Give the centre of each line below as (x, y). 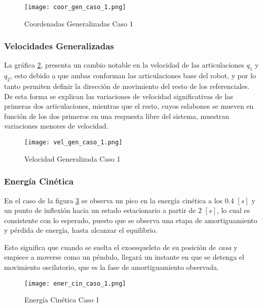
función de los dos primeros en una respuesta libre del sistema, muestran (117, 116)
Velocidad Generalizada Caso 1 (72, 158)
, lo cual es (233, 210)
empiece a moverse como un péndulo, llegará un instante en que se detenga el (124, 257)
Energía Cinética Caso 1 (62, 300)
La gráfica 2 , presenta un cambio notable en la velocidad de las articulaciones (124, 65)
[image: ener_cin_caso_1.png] (75, 283)
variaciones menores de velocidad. (56, 126)
